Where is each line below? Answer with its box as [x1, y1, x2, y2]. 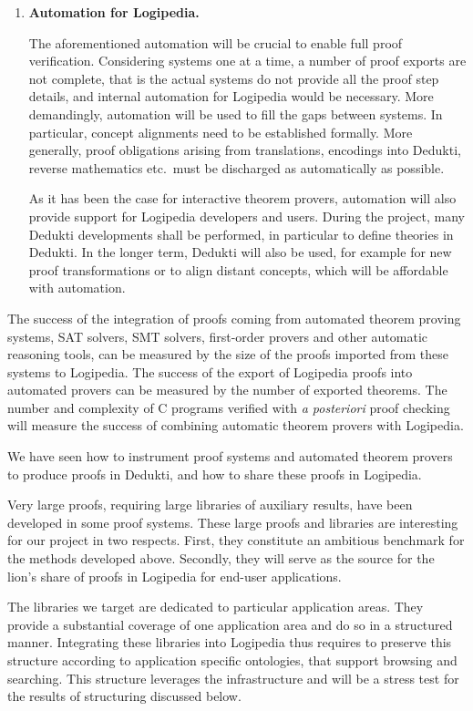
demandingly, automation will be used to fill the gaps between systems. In [28, 104, 443, 123]
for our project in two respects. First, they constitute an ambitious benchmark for [7, 531, 465, 550]
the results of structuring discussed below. [7, 686, 242, 706]
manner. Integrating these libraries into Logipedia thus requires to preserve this [7, 633, 452, 652]
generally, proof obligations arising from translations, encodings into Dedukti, [28, 140, 461, 160]
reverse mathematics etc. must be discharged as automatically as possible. [28, 158, 445, 177]
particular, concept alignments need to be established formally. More [28, 122, 413, 141]
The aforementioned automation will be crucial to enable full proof [28, 33, 403, 52]
